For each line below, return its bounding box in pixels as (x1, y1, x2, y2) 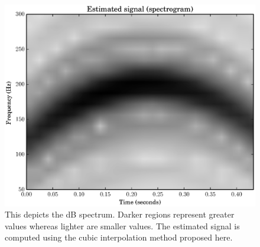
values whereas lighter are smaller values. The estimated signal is (5, 219, 240, 232)
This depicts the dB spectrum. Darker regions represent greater (5, 208, 235, 220)
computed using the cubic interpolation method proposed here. (5, 231, 233, 243)
